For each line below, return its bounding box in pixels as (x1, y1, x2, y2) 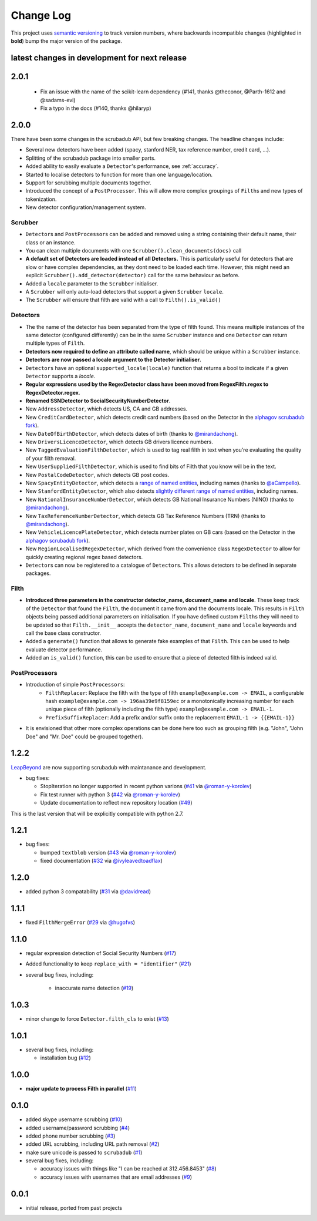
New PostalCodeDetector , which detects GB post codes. (25, 471, 170, 478)
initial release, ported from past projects (25, 1204, 123, 1211)
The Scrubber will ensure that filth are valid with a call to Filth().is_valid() (25, 297, 221, 304)
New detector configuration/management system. (25, 204, 146, 211)
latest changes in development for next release (11, 53, 187, 63)
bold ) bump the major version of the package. (11, 37, 123, 44)
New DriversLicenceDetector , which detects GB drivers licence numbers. (25, 438, 214, 446)
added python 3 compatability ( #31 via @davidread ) (25, 888, 151, 895)
